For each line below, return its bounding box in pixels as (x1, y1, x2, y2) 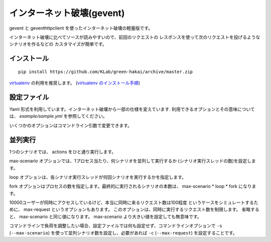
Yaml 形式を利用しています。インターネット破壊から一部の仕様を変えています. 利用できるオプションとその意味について (9, 106, 255, 112)
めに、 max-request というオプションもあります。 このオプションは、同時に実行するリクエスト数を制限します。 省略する (9, 206, 259, 212)
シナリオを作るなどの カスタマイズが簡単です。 (9, 41, 107, 47)
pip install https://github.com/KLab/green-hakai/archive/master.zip (18, 69, 193, 75)
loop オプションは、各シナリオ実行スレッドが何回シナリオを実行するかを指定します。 (9, 174, 187, 180)
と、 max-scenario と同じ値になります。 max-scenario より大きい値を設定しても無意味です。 (9, 213, 202, 219)
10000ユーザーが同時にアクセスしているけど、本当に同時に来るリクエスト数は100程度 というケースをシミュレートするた (9, 199, 258, 205)
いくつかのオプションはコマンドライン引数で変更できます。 (9, 122, 132, 128)
